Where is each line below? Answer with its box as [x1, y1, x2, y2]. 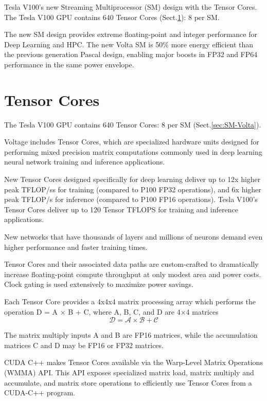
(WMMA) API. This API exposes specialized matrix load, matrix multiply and [4, 367, 254, 377]
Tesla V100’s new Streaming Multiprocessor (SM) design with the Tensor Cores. [4, 2, 257, 12]
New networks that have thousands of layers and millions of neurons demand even [4, 231, 263, 242]
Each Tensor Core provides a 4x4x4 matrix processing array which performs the [4, 296, 256, 306]
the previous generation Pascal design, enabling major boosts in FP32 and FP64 [4, 49, 258, 60]
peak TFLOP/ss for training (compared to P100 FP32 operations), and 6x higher [4, 184, 261, 194]
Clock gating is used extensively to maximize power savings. [4, 279, 193, 289]
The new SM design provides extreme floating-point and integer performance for [4, 29, 257, 40]
